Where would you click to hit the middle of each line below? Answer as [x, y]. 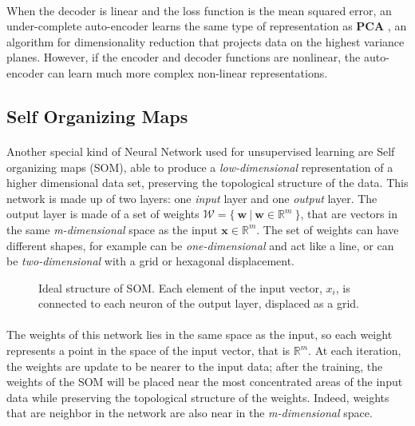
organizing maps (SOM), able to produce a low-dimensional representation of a [200, 167]
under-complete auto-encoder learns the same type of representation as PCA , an [207, 26]
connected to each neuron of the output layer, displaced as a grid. [199, 303]
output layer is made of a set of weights [103, 214]
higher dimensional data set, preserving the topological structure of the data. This [207, 183]
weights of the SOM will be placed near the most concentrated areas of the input [205, 382]
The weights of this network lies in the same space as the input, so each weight [200, 334]
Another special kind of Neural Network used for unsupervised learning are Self [201, 151]
